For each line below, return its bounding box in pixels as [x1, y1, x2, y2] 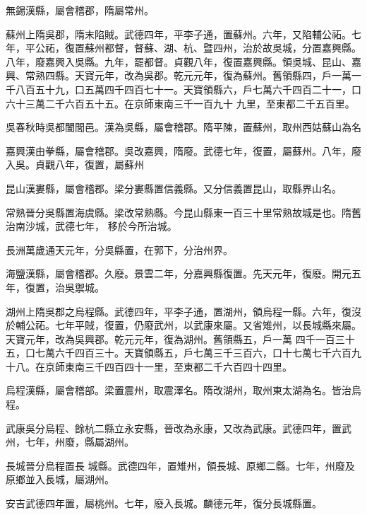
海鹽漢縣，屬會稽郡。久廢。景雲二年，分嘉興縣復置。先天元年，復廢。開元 [6, 266, 351, 281]
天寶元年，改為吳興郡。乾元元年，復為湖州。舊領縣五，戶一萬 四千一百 [6, 331, 335, 346]
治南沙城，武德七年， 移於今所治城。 [6, 219, 177, 233]
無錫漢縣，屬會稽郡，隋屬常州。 [6, 3, 154, 17]
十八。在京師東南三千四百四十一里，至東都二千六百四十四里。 [6, 359, 292, 374]
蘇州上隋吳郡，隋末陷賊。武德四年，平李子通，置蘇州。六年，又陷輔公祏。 [6, 26, 351, 41]
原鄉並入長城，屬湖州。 [6, 472, 114, 487]
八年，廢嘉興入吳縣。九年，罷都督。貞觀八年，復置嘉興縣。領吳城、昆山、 [6, 54, 351, 69]
